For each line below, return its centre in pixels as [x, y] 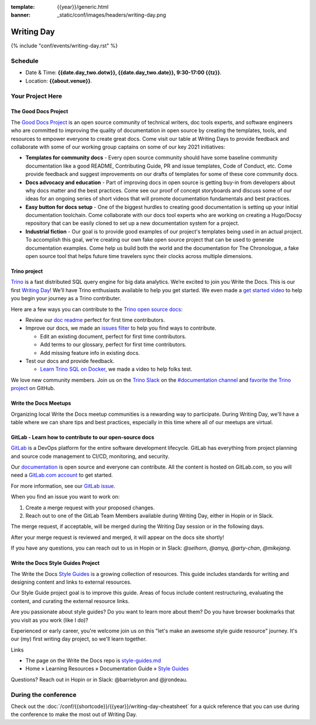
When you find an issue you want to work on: [65, 497]
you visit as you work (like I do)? [49, 620]
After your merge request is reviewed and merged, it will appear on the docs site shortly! [118, 537]
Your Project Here [37, 96]
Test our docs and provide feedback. [70, 361]
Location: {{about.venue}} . [59, 81]
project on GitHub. [33, 388]
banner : [21, 15]
